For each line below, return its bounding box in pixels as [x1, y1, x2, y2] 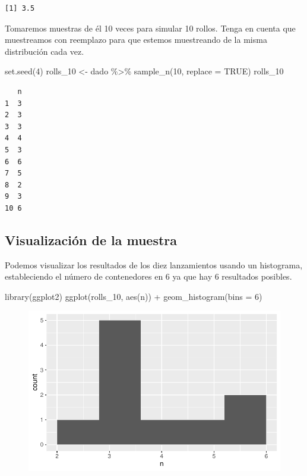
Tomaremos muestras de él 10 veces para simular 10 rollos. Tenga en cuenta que [5, 21, 296, 34]
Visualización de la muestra [5, 230, 178, 249]
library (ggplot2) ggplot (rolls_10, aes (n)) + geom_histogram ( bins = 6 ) [5, 290, 262, 302]
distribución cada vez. [5, 45, 84, 57]
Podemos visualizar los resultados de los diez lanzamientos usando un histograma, [5, 258, 303, 271]
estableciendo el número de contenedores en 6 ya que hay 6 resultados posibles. [5, 270, 292, 283]
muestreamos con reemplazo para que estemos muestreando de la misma [5, 33, 267, 46]
